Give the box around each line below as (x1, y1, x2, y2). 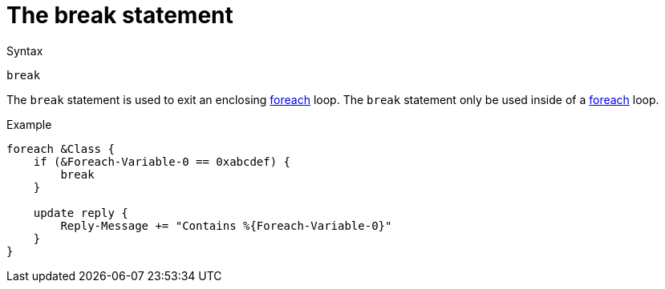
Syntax (6, 43, 43, 58)
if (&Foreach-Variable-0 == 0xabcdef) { (33, 155, 291, 168)
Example (6, 117, 52, 131)
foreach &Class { (6, 142, 115, 155)
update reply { (33, 206, 128, 219)
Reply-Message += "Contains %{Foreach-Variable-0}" (60, 219, 392, 232)
